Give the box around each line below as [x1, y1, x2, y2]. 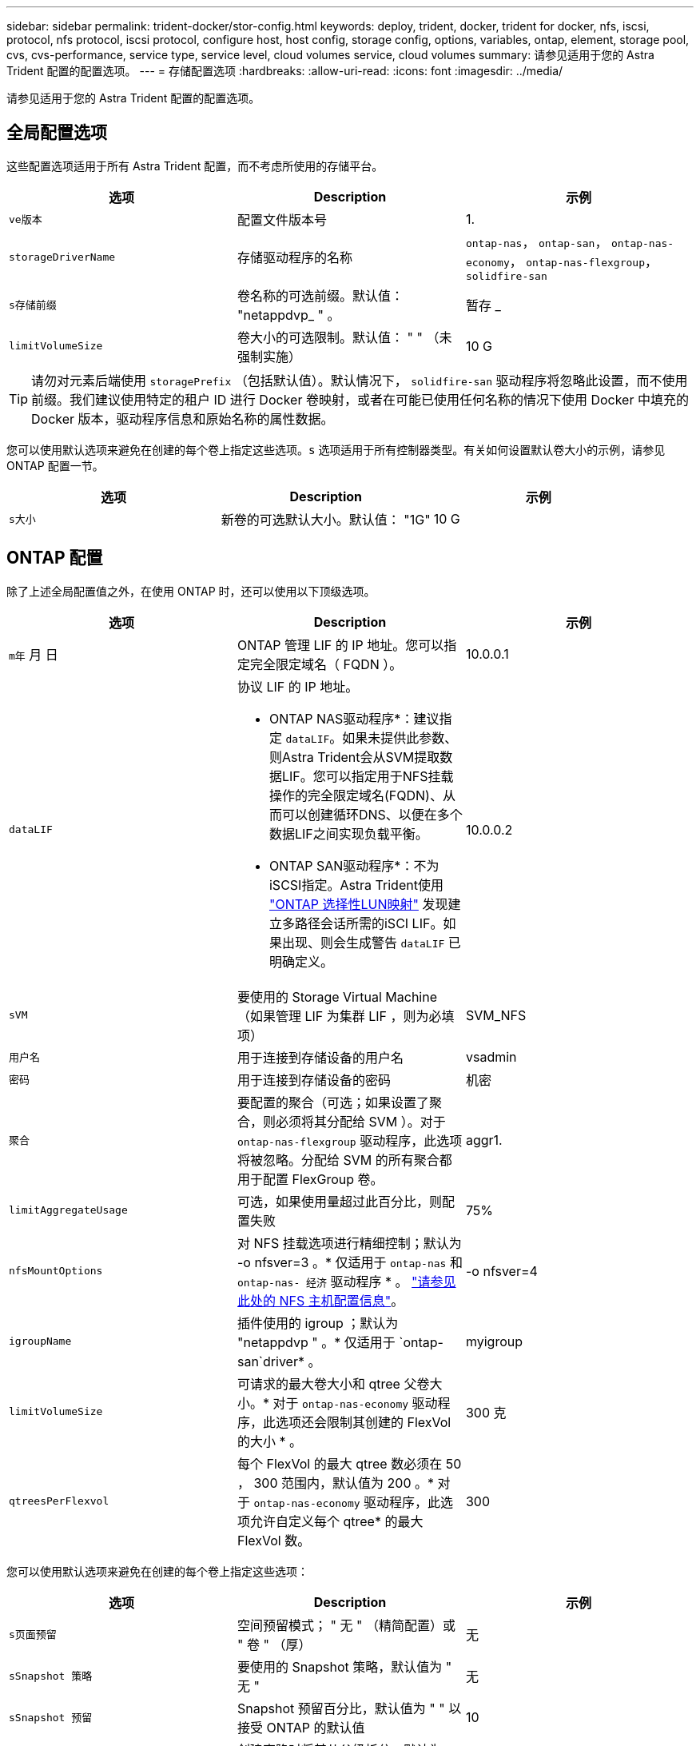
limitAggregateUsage [9, 1204, 128, 1217]
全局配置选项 [6, 122, 107, 143]
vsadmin [465, 1048, 517, 1065]
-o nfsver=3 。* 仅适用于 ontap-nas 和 [237, 1254, 463, 1270]
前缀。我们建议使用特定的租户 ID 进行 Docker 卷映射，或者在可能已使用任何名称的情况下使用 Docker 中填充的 [31, 391, 689, 408]
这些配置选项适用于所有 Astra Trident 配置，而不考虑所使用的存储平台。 [6, 158, 384, 173]
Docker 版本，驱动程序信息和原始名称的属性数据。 [31, 410, 334, 427]
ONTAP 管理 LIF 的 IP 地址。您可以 [237, 636, 444, 653]
